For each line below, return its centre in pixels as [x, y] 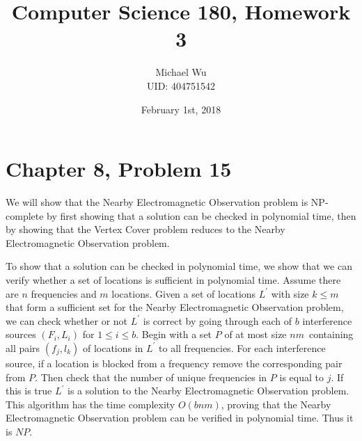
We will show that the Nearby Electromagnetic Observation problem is [157, 202]
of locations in [113, 347]
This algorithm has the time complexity [90, 404]
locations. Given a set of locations [184, 293]
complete [25, 215]
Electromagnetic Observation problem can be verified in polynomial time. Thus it [180, 418]
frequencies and [64, 293]
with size [290, 293]
